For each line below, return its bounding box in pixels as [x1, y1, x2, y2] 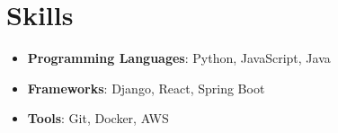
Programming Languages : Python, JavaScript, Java [27, 49, 331, 67]
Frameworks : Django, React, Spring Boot [27, 78, 265, 97]
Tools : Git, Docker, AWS [27, 109, 169, 128]
